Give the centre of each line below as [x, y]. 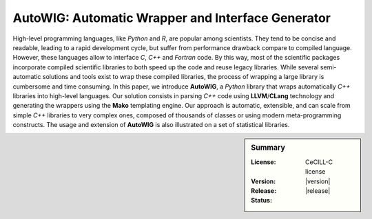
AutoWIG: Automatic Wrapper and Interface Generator [172, 18]
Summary [268, 148]
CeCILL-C [319, 162]
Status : [261, 200]
